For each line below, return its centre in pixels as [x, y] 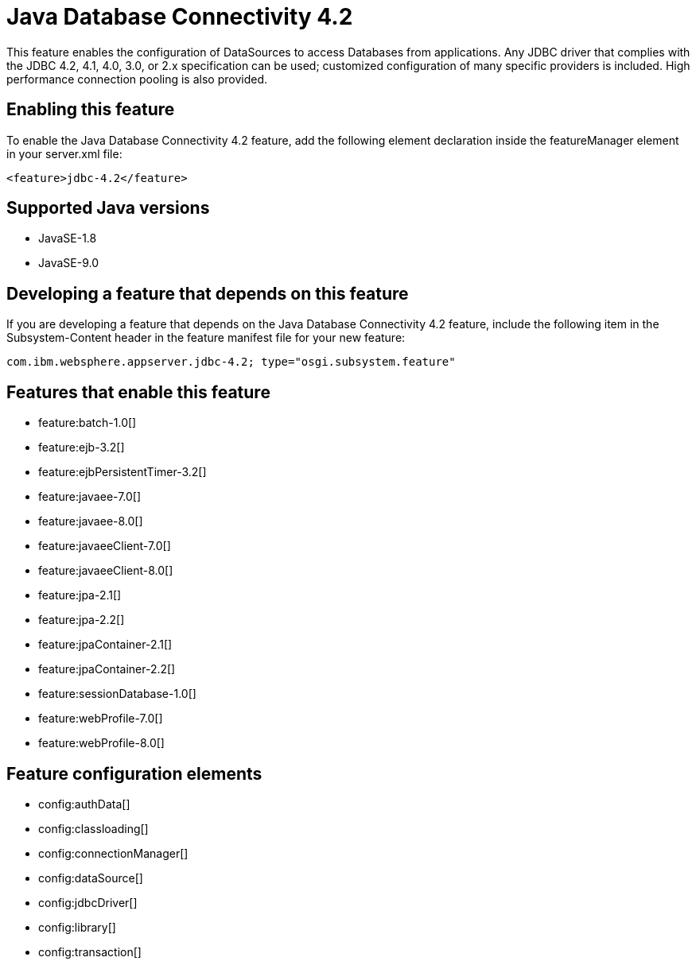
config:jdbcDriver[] [88, 902]
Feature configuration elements [134, 773]
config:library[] [77, 927]
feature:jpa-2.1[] [80, 595]
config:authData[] [84, 804]
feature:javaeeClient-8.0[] [106, 571]
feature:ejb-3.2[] [82, 448]
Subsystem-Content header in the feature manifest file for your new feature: [206, 338]
